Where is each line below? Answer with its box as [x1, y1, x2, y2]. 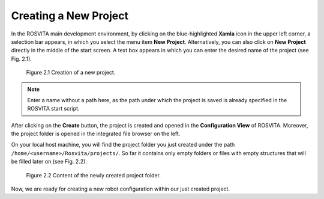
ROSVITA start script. [27, 105, 80, 112]
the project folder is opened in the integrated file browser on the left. [11, 130, 181, 138]
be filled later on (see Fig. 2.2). [11, 158, 87, 165]
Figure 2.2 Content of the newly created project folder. [26, 171, 161, 179]
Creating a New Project [11, 9, 129, 22]
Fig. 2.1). [11, 55, 32, 63]
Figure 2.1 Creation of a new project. [26, 69, 116, 76]
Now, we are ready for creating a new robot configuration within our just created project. [11, 185, 230, 192]
